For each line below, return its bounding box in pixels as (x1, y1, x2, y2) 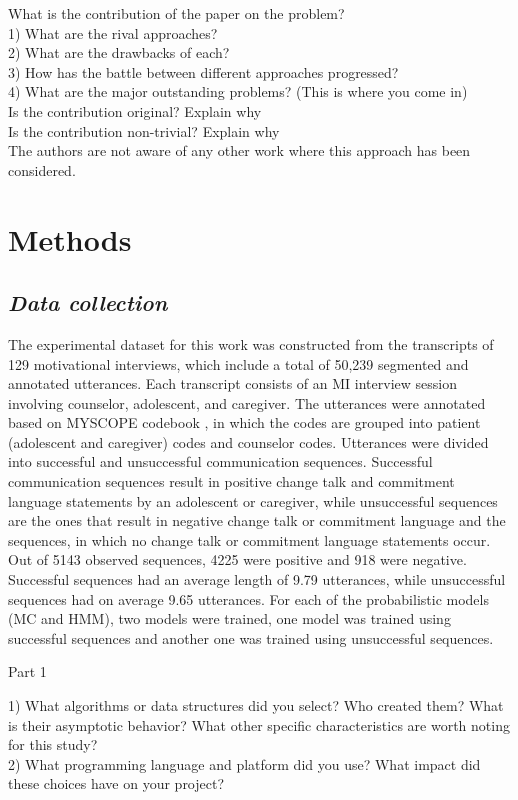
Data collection (8, 287, 168, 318)
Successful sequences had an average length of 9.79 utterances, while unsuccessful (8, 569, 506, 590)
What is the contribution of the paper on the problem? (8, 3, 345, 23)
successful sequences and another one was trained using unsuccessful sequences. (8, 627, 494, 648)
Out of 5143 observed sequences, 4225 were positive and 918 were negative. (8, 549, 467, 570)
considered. (8, 159, 76, 180)
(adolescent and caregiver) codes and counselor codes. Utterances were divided (8, 431, 489, 452)
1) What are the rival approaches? (8, 22, 218, 43)
